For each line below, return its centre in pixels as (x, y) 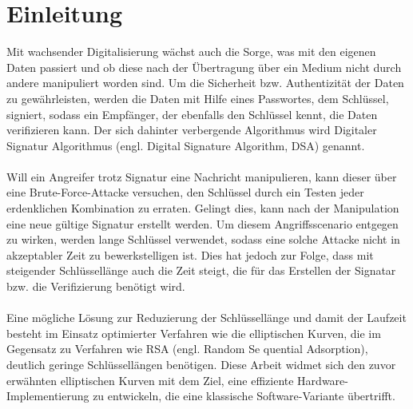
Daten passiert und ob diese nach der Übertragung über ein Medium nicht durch (204, 67)
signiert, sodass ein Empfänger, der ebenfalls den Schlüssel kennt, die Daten (192, 114)
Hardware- (323, 380)
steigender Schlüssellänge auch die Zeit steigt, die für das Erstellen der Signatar (201, 270)
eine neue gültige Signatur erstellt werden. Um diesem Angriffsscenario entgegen (203, 223)
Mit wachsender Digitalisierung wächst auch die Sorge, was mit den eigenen (191, 52)
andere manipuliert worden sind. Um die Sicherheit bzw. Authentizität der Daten (205, 83)
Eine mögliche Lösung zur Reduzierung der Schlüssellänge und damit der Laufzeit (206, 318)
